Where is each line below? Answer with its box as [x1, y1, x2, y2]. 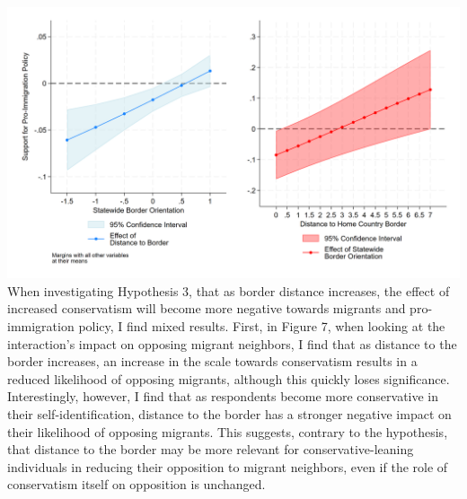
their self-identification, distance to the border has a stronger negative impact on [7, 404, 452, 423]
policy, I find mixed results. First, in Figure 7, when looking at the [78, 316, 445, 335]
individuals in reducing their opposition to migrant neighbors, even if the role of [7, 457, 448, 476]
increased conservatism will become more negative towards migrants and [7, 299, 406, 318]
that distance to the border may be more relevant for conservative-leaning [7, 440, 414, 459]
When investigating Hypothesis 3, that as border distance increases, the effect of [7, 281, 450, 300]
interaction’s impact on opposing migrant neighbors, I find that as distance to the [7, 334, 457, 353]
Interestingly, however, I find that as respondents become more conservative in [7, 387, 439, 406]
